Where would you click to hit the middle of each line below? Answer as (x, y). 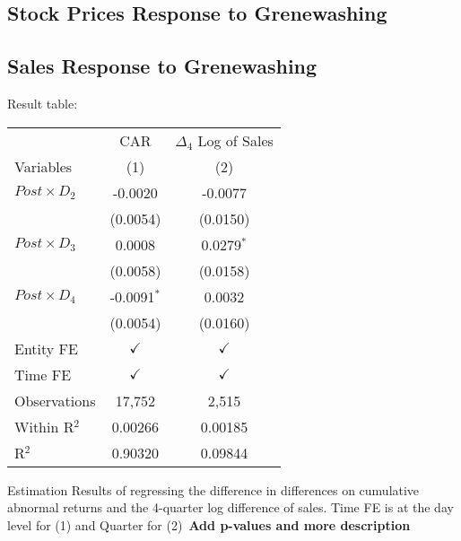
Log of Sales (235, 140)
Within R (44, 426)
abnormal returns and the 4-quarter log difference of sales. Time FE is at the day (230, 507)
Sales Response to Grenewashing (162, 66)
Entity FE (46, 348)
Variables (43, 166)
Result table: (43, 103)
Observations (55, 400)
